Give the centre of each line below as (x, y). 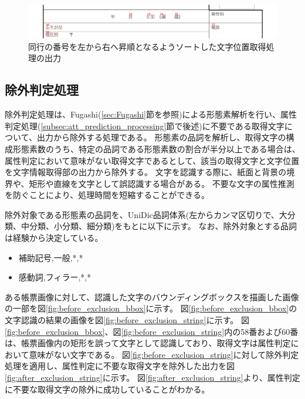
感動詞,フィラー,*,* (55, 277)
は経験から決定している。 (54, 238)
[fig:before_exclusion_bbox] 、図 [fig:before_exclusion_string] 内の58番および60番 (152, 331)
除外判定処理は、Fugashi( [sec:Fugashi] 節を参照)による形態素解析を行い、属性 (151, 114)
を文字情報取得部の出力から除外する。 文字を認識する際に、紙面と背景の (146, 172)
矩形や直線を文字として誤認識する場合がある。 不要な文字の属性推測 (162, 183)
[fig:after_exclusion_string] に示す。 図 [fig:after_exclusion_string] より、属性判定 (152, 377)
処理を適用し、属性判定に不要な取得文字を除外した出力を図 (120, 366)
